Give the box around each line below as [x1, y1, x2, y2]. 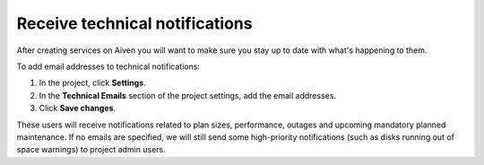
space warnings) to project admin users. [16, 144, 166, 155]
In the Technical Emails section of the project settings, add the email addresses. [39, 90, 336, 100]
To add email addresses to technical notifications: [16, 61, 201, 72]
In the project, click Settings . [39, 77, 147, 89]
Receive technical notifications [16, 13, 253, 33]
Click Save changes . [39, 103, 117, 114]
